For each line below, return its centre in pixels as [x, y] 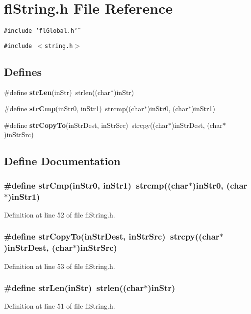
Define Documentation [62, 161]
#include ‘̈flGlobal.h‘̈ [41, 31]
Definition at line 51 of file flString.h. [60, 306]
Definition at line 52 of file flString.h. [60, 214]
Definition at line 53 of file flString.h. [60, 266]
